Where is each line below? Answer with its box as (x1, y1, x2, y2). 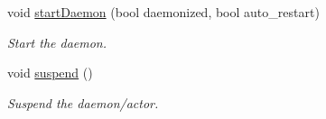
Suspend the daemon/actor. (7, 93, 159, 112)
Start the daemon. (7, 32, 107, 51)
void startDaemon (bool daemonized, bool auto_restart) (7, 3, 320, 21)
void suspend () (7, 63, 93, 82)
